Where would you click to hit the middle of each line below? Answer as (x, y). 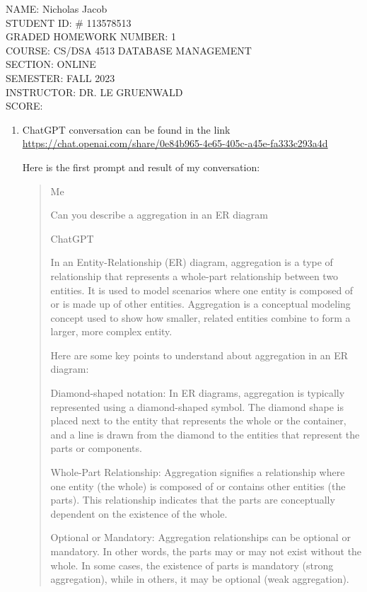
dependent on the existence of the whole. (139, 513)
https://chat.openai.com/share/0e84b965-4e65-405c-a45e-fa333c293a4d (175, 143)
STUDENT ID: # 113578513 (69, 22)
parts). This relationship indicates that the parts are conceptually (193, 500)
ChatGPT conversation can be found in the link (126, 129)
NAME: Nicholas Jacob (57, 8)
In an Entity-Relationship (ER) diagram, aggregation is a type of (192, 262)
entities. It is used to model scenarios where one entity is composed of (202, 290)
